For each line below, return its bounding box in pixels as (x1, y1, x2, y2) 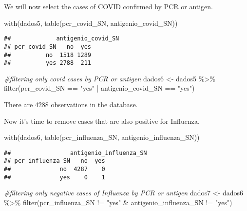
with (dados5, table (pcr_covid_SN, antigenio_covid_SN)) (4, 18, 178, 28)
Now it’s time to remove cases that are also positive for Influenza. (4, 115, 200, 126)
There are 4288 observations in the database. (4, 99, 138, 109)
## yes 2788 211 (4, 59, 91, 67)
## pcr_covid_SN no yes (4, 43, 91, 50)
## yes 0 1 (4, 173, 105, 181)
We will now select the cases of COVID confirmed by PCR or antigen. (4, 1, 213, 11)
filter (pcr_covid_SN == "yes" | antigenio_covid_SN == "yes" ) (4, 83, 195, 93)
